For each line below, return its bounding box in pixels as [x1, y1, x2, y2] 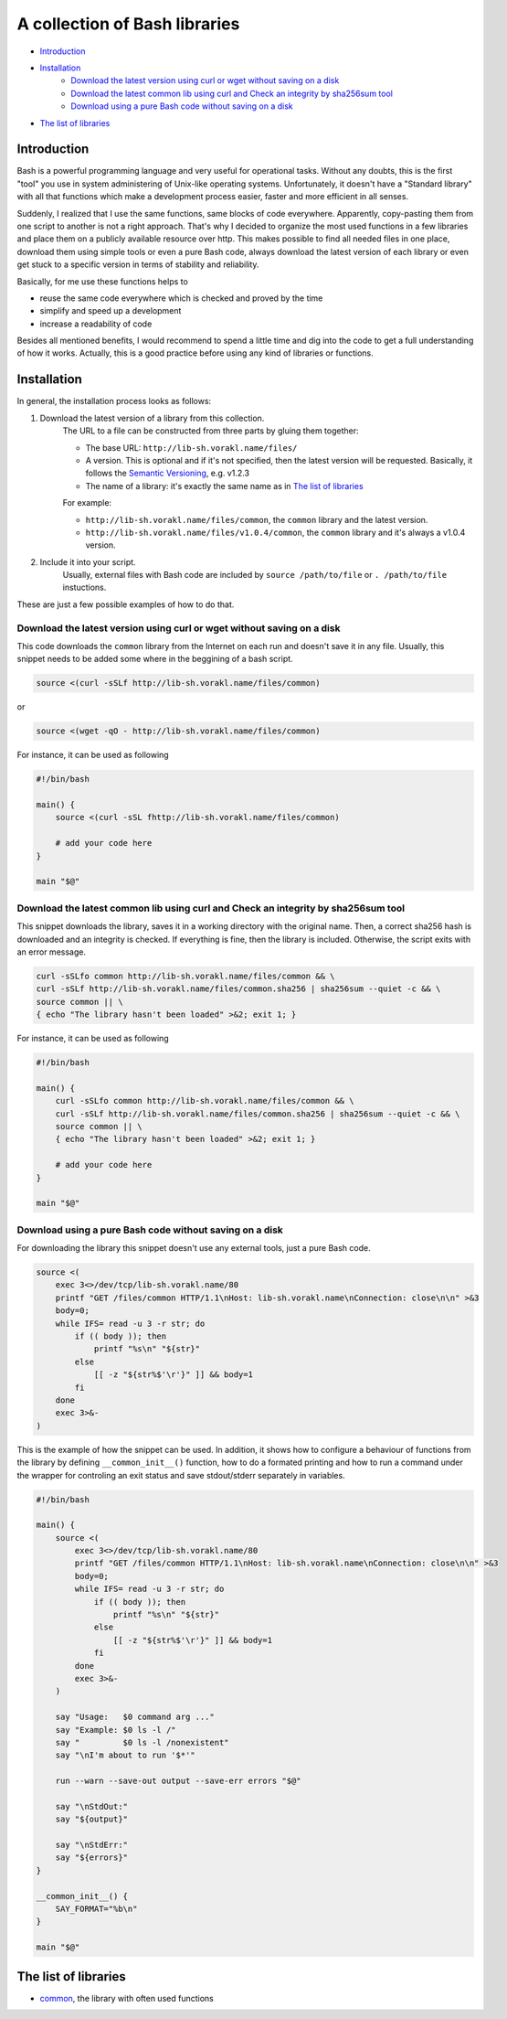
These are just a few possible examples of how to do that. [16, 599, 235, 610]
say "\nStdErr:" [55, 1840, 128, 1851]
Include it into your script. [39, 556, 136, 567]
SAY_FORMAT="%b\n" [55, 1904, 138, 1915]
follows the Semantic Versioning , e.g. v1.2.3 [85, 467, 250, 479]
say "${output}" [55, 1814, 128, 1824]
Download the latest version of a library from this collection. [39, 412, 265, 423]
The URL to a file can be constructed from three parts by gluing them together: [62, 425, 359, 436]
